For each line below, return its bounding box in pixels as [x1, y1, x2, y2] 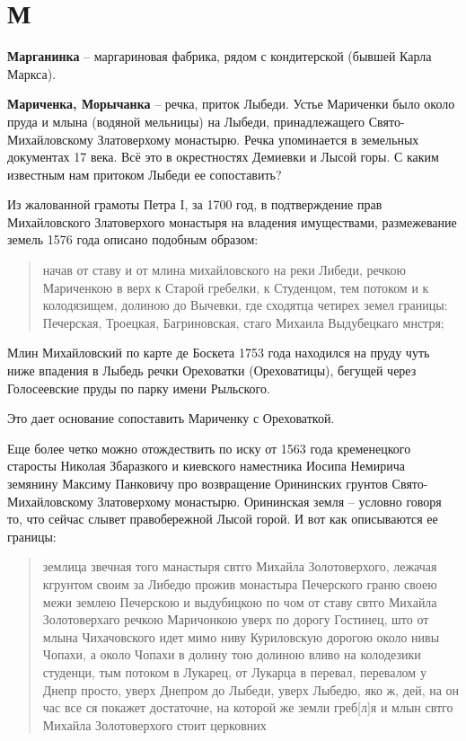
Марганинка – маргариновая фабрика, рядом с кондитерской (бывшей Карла [7, 47, 432, 66]
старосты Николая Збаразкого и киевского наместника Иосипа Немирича [7, 456, 405, 475]
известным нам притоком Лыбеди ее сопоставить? [7, 164, 282, 183]
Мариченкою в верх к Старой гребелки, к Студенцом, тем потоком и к [42, 278, 429, 296]
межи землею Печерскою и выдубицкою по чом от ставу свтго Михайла [42, 592, 437, 611]
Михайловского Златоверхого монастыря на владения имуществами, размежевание [7, 212, 457, 231]
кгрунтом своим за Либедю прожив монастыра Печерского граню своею [42, 574, 437, 593]
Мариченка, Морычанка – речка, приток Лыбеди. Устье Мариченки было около [7, 94, 455, 113]
